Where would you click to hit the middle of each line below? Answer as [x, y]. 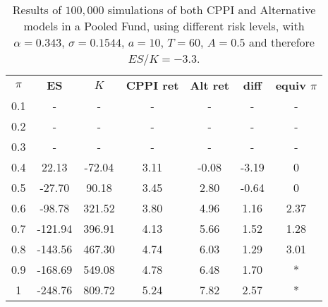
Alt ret [209, 85]
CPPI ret [152, 85]
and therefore [281, 42]
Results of [37, 10]
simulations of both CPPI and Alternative [212, 10]
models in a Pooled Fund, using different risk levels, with [164, 26]
